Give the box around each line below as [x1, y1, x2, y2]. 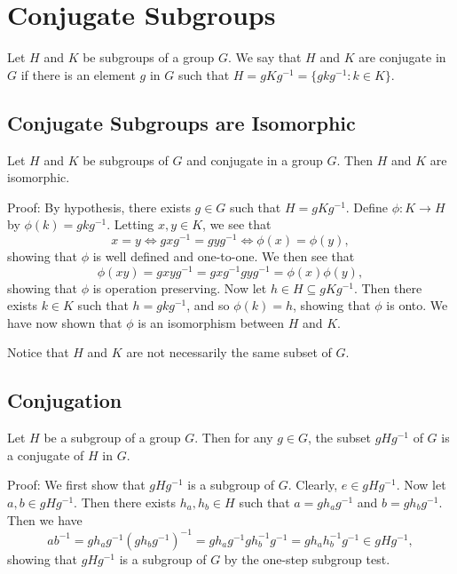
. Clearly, [288, 475, 338, 494]
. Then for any [194, 428, 273, 447]
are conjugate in [359, 48, 446, 67]
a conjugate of [7, 445, 84, 464]
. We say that [227, 48, 302, 67]
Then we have [7, 510, 83, 529]
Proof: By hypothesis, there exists [7, 197, 191, 216]
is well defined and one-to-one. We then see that [92, 246, 355, 265]
